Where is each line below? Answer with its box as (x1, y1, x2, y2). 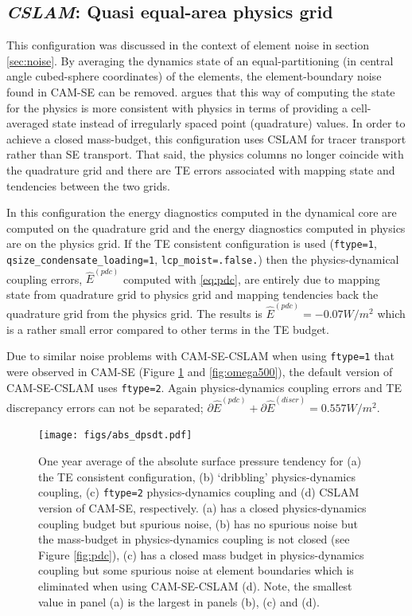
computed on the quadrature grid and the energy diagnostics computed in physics (6, 219, 406, 236)
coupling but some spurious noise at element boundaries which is (38, 562, 354, 579)
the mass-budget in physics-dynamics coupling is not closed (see (38, 531, 350, 547)
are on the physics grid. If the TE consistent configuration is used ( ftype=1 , (6, 235, 377, 252)
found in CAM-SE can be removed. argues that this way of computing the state (6, 83, 395, 100)
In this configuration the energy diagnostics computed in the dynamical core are (6, 204, 397, 221)
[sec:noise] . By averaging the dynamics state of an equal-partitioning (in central (6, 52, 394, 69)
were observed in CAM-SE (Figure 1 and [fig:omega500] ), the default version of (6, 363, 393, 379)
